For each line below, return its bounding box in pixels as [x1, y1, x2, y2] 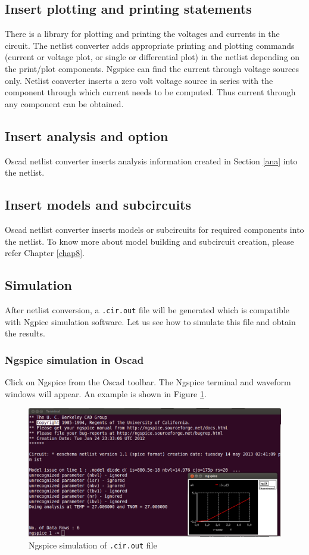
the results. [5, 327, 45, 339]
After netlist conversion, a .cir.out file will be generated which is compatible [5, 303, 289, 316]
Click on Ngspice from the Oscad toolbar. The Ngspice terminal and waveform [5, 376, 291, 388]
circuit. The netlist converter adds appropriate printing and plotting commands [5, 39, 295, 51]
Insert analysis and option [5, 126, 168, 145]
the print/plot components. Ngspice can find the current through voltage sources [5, 62, 299, 74]
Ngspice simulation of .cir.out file [29, 538, 157, 551]
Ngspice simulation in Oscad [5, 352, 144, 367]
